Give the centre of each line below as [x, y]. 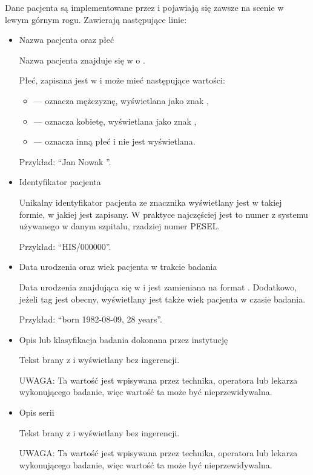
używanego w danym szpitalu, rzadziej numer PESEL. [120, 226]
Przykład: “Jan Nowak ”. [65, 161]
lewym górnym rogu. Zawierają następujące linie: [96, 19]
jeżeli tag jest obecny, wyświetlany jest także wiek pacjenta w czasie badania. [162, 299]
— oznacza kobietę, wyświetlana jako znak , [115, 121]
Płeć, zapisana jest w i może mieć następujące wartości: [122, 80]
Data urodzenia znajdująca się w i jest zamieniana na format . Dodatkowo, [158, 287]
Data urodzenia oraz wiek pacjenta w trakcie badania [118, 267]
